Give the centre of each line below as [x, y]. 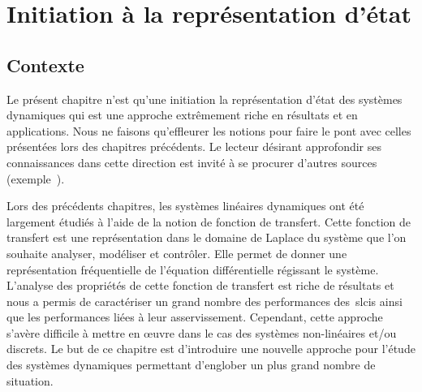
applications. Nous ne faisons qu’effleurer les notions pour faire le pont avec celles [209, 130]
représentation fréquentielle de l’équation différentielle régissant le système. [193, 269]
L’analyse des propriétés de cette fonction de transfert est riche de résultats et [200, 285]
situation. [30, 380]
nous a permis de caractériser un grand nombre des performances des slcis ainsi [205, 301]
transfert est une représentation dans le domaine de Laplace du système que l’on [207, 237]
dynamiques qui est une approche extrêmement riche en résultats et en [182, 115]
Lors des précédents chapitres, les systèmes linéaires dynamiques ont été [185, 206]
